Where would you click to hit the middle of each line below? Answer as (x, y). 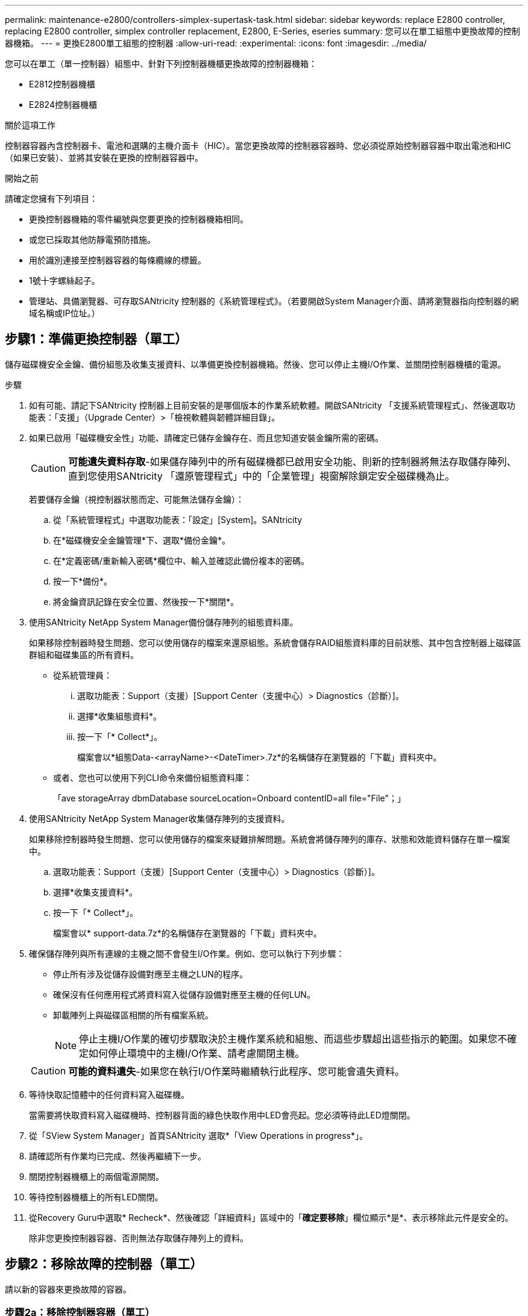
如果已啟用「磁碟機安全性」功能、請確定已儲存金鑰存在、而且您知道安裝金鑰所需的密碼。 (206, 437)
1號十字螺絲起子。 (64, 280)
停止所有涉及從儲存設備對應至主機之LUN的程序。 (150, 974)
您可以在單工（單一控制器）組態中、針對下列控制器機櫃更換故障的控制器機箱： (161, 64)
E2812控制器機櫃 (62, 84)
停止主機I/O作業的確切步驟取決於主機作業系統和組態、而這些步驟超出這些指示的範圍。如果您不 (293, 1039)
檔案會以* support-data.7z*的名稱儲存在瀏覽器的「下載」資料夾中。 (187, 933)
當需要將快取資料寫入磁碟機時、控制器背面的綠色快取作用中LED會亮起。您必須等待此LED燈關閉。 (222, 1115)
